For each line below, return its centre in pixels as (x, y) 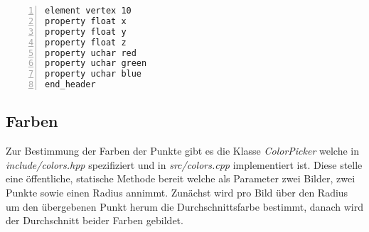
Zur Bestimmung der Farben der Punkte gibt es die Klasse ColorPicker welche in (182, 151)
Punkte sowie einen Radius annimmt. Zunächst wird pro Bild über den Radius (177, 192)
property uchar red (91, 53)
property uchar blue (93, 74)
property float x (86, 21)
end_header (70, 85)
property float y (86, 32)
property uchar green (96, 63)
